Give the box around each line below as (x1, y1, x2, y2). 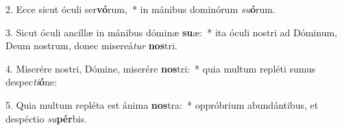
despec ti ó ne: (5, 75, 58, 89)
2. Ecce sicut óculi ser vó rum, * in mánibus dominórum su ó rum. (5, 2, 276, 16)
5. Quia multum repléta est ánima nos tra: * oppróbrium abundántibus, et (5, 97, 319, 112)
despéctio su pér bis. (5, 111, 87, 125)
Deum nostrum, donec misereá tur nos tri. (5, 38, 178, 53)
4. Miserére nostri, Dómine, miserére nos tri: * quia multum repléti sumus (5, 61, 316, 75)
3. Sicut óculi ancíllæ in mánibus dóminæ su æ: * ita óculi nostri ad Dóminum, (5, 25, 337, 39)
